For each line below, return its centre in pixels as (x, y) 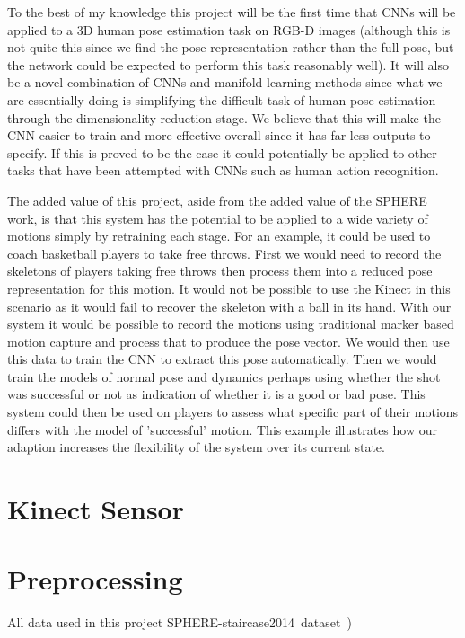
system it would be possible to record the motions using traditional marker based (231, 324)
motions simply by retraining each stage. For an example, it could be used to (219, 236)
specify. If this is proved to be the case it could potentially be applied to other (222, 152)
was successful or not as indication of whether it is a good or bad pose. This (216, 394)
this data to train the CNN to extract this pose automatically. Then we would (222, 359)
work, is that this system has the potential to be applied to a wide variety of (218, 218)
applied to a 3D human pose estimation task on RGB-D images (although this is (229, 29)
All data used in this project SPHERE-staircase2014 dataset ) (180, 622)
